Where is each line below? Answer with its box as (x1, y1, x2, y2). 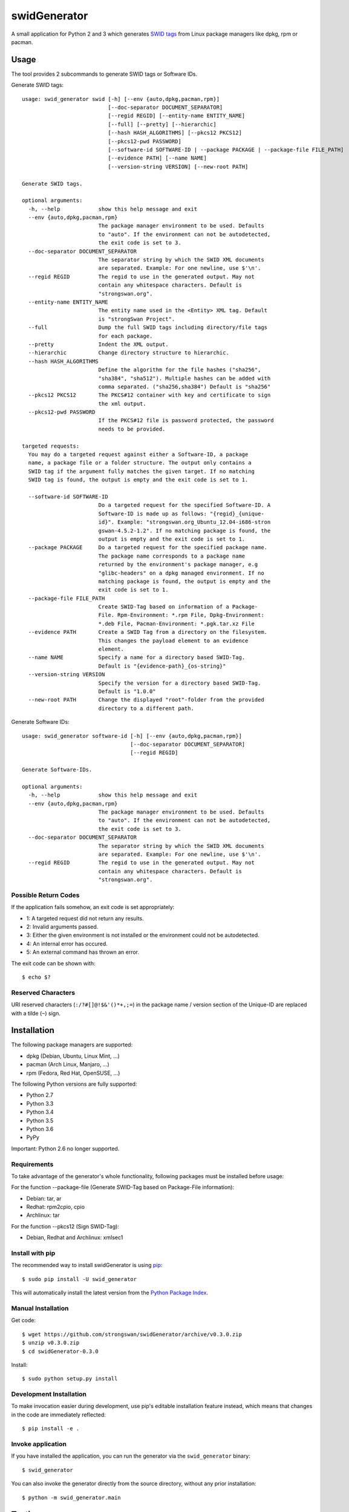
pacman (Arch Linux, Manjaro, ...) (26, 1061, 110, 1068)
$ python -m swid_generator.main (22, 1494, 121, 1501)
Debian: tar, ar (26, 1194, 62, 1202)
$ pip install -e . (22, 1425, 80, 1432)
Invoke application (11, 1439, 67, 1448)
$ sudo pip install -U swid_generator (22, 1276, 137, 1282)
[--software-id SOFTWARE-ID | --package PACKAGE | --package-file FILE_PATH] (108, 146, 344, 153)
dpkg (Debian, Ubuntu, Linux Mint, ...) (26, 1052, 120, 1060)
